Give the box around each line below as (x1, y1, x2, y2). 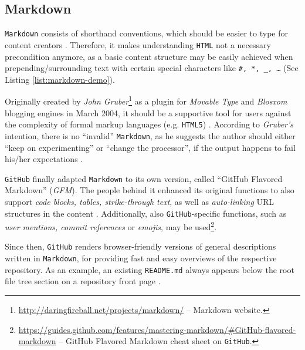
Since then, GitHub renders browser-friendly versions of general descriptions (5, 240, 276, 253)
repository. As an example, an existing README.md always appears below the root (5, 263, 294, 275)
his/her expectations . (5, 153, 83, 165)
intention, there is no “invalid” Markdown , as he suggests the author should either (5, 129, 296, 142)
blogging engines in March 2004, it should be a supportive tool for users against (5, 106, 292, 119)
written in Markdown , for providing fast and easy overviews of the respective (5, 252, 277, 264)
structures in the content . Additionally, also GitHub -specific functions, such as (5, 207, 287, 219)
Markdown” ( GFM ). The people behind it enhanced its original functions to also (5, 184, 294, 196)
